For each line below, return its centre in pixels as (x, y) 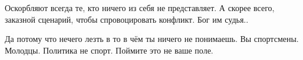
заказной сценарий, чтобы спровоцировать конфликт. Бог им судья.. (127, 19)
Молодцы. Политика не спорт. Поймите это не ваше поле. (109, 50)
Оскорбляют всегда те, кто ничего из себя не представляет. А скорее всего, (140, 8)
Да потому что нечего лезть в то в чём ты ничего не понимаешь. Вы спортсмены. (152, 39)
